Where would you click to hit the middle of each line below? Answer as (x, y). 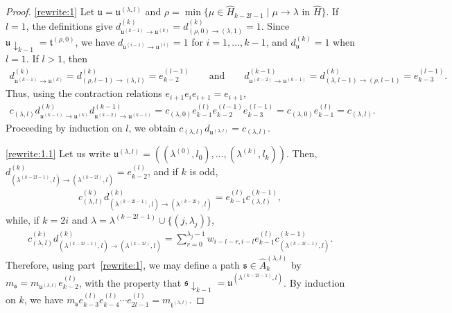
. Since (275, 25)
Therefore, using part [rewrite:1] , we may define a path (123, 264)
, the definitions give (69, 25)
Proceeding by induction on (64, 127)
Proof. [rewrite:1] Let (50, 11)
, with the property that (130, 282)
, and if (163, 171)
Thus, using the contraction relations (84, 93)
